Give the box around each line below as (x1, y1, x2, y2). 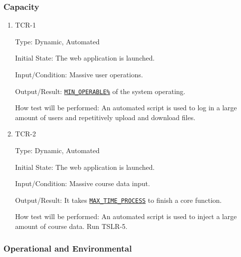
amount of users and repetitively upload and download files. (15, 112, 196, 122)
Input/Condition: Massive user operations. (15, 69, 143, 79)
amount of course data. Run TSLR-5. (15, 221, 127, 231)
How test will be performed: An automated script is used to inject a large (15, 211, 237, 222)
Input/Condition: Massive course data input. (15, 178, 150, 189)
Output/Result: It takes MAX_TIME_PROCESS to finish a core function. (15, 194, 222, 205)
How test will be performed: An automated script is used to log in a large (15, 102, 237, 113)
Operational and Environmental (3, 242, 132, 254)
